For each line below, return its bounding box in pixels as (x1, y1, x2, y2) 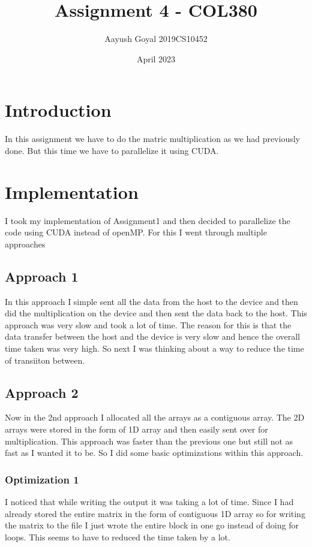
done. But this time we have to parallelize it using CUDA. (5, 144, 219, 156)
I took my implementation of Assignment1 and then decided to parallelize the (5, 214, 290, 226)
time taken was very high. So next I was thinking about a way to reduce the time (5, 342, 304, 354)
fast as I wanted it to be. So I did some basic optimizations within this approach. (5, 446, 304, 459)
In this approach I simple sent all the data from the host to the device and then (5, 295, 298, 307)
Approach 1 (5, 267, 79, 285)
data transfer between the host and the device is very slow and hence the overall (5, 330, 300, 343)
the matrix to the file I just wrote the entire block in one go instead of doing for (5, 519, 299, 531)
